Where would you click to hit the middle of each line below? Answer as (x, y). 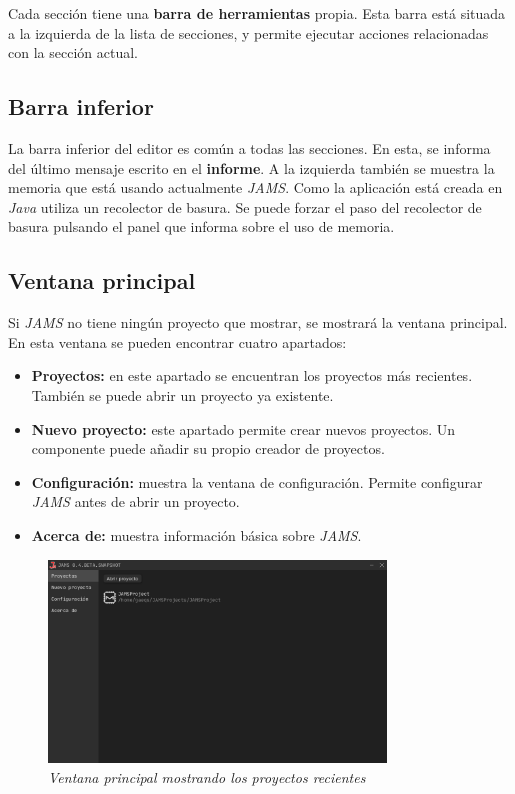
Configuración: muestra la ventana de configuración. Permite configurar (257, 481)
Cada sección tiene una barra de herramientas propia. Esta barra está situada (257, 13)
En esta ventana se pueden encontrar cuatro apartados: (177, 341)
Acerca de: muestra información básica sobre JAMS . (196, 534)
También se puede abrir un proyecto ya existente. (182, 394)
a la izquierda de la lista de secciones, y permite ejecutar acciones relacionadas (248, 32)
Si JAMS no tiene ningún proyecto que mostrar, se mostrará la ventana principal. (258, 322)
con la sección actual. (73, 52)
